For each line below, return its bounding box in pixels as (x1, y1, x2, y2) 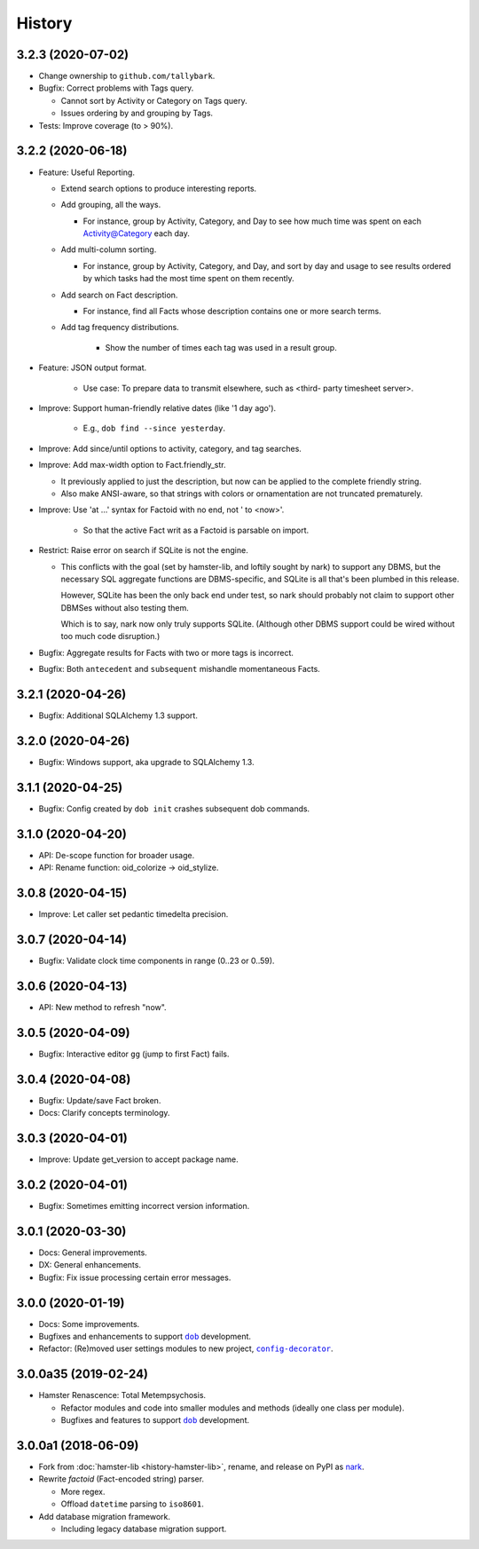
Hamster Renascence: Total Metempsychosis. (38, 1390, 207, 1401)
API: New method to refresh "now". (38, 1001, 168, 1012)
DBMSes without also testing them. (60, 602, 190, 612)
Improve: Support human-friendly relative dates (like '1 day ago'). (38, 403, 277, 413)
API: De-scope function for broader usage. (38, 850, 195, 860)
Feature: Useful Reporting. (38, 167, 135, 178)
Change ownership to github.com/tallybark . (38, 71, 216, 82)
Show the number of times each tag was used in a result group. (105, 342, 337, 352)
